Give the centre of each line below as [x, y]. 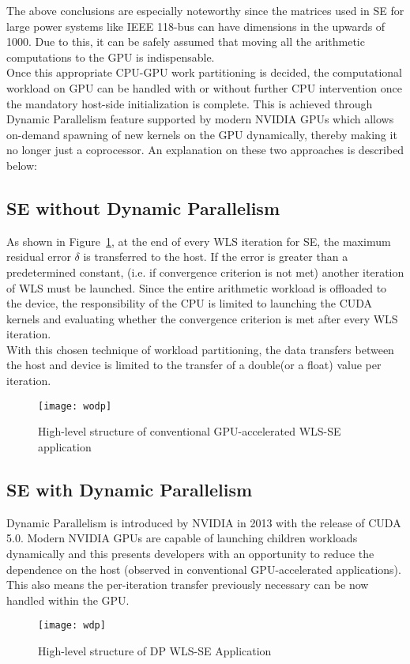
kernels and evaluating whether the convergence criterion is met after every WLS [202, 318]
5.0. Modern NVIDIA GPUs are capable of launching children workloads [182, 538]
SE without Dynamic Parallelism [143, 207]
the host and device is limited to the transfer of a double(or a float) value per [194, 365]
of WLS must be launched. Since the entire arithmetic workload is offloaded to [197, 287]
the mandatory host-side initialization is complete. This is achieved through [190, 103]
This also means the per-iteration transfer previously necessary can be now [188, 585]
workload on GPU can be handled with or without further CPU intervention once [204, 87]
